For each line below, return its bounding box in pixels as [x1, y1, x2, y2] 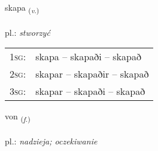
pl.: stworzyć [5, 26, 50, 38]
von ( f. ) [5, 110, 31, 124]
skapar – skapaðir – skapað [35, 67, 149, 81]
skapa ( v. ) [5, 1, 39, 15]
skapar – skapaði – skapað [35, 84, 145, 98]
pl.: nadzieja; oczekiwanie [5, 135, 98, 147]
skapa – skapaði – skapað [35, 50, 141, 64]
